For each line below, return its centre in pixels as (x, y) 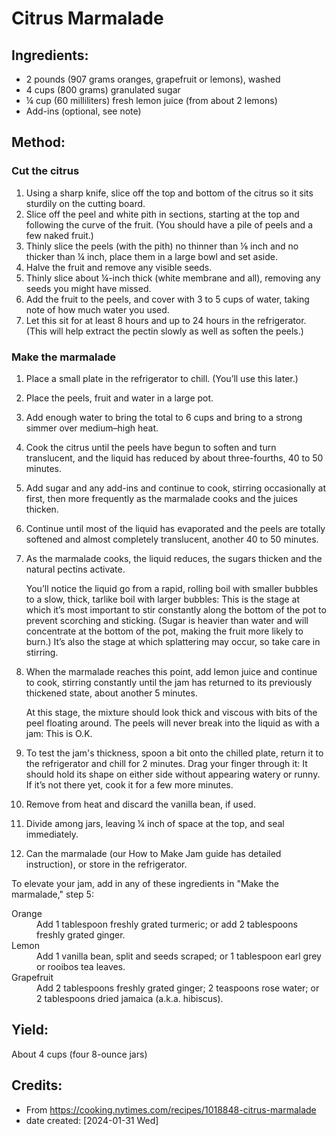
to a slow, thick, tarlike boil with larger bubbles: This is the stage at (163, 599)
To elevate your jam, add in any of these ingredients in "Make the (145, 883)
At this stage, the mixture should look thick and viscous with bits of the (171, 712)
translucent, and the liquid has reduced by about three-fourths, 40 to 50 (174, 458)
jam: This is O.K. (59, 733)
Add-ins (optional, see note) (83, 111)
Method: (38, 142)
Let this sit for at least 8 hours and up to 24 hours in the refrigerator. (166, 320)
